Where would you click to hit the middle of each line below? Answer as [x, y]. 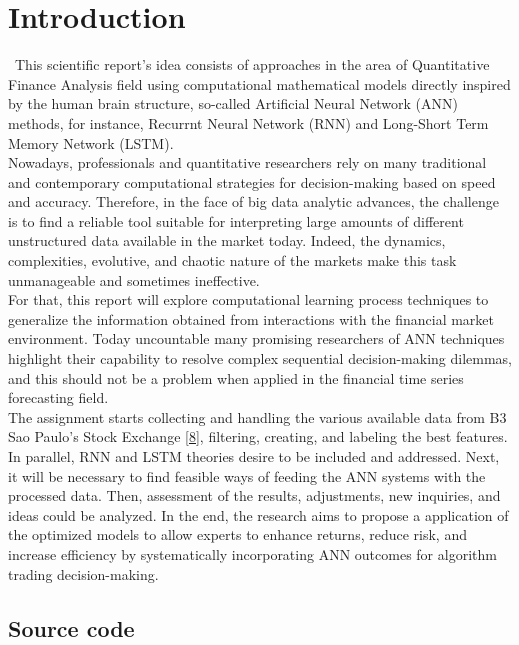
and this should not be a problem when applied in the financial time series [236, 377]
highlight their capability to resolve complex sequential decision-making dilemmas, [260, 358]
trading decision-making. [83, 573]
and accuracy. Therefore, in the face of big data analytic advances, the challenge [253, 201]
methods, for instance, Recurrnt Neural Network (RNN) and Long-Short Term [248, 122]
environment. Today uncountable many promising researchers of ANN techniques [256, 338]
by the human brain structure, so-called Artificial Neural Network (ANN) [233, 103]
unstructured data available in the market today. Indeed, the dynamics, [227, 240]
